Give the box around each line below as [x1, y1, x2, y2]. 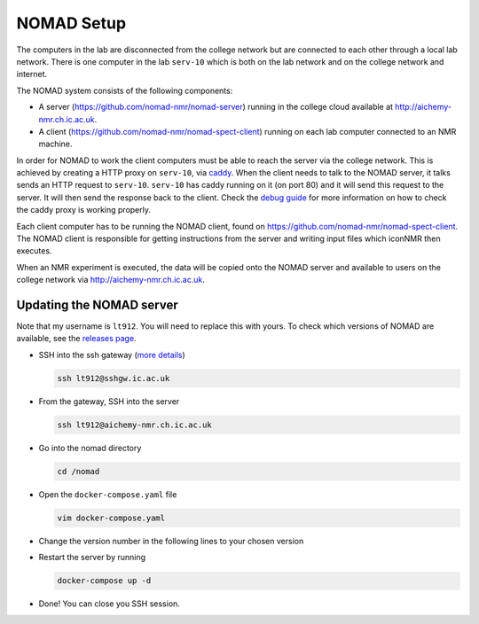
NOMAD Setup [16, 13, 127, 33]
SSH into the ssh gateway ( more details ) [38, 349, 185, 360]
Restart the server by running [38, 552, 146, 563]
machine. [38, 138, 73, 150]
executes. [16, 246, 52, 256]
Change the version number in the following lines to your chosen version [38, 535, 304, 546]
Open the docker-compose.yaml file [38, 488, 177, 500]
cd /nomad [57, 466, 100, 476]
